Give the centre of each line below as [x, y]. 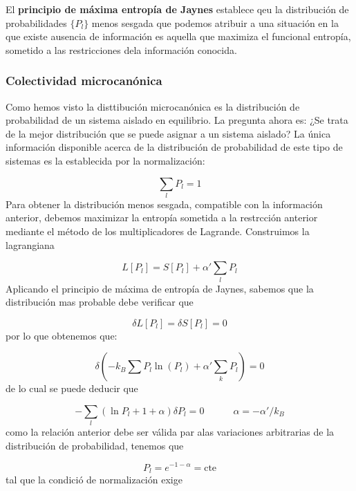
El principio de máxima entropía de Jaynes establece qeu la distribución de [177, 9]
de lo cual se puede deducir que [72, 388]
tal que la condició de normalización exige [94, 480]
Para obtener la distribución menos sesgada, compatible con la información [164, 204]
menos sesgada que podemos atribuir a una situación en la [215, 22]
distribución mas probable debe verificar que [100, 302]
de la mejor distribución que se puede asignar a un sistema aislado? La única [168, 133]
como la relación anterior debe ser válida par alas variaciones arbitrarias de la [170, 432]
